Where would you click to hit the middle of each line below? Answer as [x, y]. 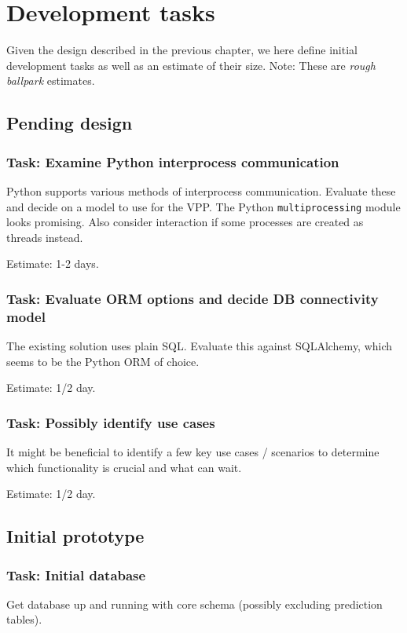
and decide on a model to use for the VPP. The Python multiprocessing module [203, 206]
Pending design [70, 123]
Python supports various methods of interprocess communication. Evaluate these [201, 190]
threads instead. [45, 237]
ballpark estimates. [51, 80]
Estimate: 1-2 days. [53, 263]
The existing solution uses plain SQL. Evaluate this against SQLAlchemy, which [200, 346]
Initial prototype [75, 536]
